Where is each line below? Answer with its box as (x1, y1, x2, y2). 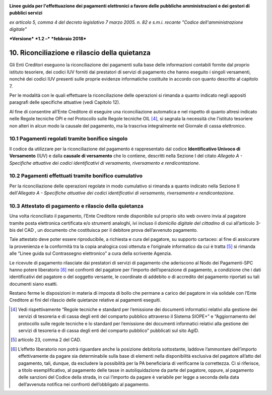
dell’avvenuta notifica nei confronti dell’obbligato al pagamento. (18, 381, 150, 387)
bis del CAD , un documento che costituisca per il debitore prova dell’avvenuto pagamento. (9, 227, 198, 233)
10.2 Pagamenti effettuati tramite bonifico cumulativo (9, 172, 143, 179)
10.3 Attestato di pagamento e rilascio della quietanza (9, 202, 144, 209)
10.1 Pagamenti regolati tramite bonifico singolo (9, 135, 128, 142)
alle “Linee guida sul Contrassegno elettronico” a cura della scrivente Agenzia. (9, 250, 172, 256)
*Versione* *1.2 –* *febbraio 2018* (9, 35, 87, 41)
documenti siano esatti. (9, 281, 58, 287)
